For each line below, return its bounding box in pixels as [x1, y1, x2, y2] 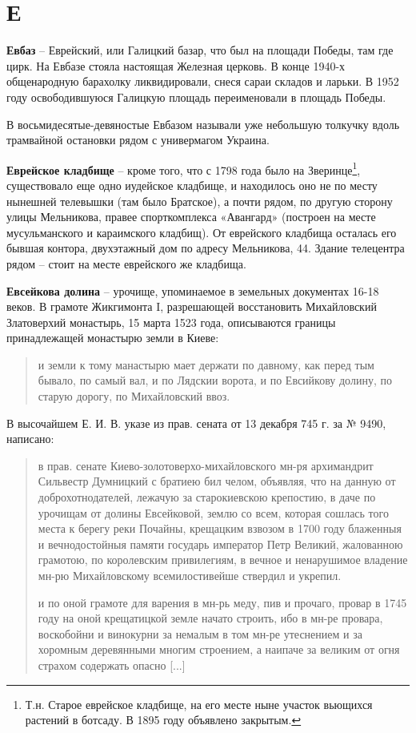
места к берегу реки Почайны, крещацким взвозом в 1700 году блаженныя [38, 520, 402, 537]
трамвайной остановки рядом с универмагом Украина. [6, 131, 270, 148]
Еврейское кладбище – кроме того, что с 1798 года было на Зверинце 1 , [6, 159, 361, 178]
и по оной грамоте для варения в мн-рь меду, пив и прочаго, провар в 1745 [38, 594, 407, 610]
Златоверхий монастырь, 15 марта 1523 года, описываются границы [6, 313, 336, 330]
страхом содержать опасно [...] [38, 656, 186, 673]
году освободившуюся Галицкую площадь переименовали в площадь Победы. [6, 88, 386, 105]
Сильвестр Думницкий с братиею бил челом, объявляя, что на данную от [38, 473, 396, 489]
